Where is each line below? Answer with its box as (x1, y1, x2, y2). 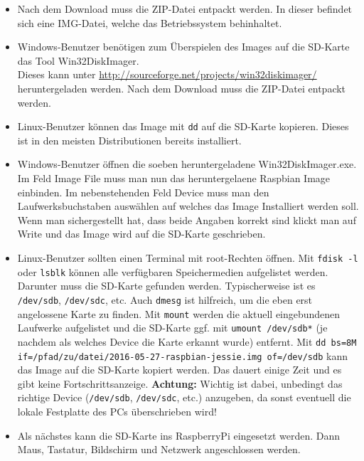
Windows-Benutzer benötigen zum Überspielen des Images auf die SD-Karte (17, 39, 350, 54)
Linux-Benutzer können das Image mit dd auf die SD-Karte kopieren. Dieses (17, 119, 349, 134)
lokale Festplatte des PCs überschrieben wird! (17, 404, 217, 418)
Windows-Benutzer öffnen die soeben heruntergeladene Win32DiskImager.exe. (17, 157, 357, 171)
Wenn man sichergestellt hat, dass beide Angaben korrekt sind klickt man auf (17, 212, 356, 227)
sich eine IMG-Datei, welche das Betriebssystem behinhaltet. (17, 15, 282, 30)
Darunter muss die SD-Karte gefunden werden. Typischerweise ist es (17, 278, 316, 293)
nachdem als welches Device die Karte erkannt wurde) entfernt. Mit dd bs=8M (17, 334, 357, 349)
